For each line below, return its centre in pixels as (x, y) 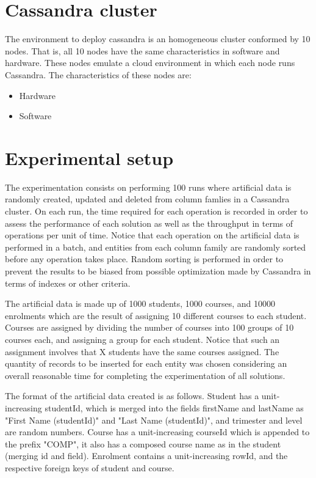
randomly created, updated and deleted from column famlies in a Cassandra (147, 199)
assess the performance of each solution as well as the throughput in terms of (149, 223)
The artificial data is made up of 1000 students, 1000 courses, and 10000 (140, 303)
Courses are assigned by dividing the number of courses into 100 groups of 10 (149, 327)
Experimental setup (89, 157)
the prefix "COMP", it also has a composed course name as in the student (143, 443)
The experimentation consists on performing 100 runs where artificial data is (148, 187)
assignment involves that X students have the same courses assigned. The (142, 351)
